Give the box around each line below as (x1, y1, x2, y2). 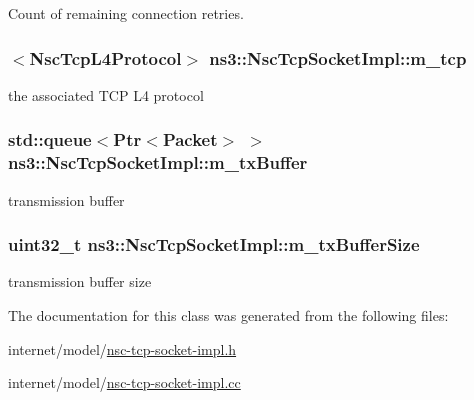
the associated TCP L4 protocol (8, 84, 204, 105)
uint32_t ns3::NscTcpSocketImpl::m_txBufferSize (8, 232, 420, 257)
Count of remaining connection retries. (8, 3, 244, 23)
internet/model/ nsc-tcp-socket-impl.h (8, 338, 237, 359)
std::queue (8, 127, 92, 152)
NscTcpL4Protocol (29, 45, 182, 70)
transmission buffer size (8, 271, 152, 292)
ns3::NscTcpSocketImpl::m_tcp (209, 45, 467, 70)
